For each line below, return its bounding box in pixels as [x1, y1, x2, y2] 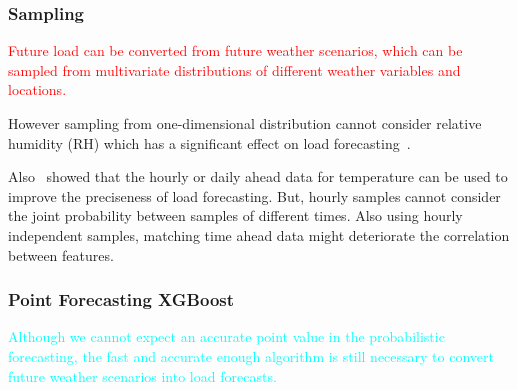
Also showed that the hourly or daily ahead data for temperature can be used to [8, 166, 508, 187]
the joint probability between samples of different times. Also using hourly [8, 205, 463, 226]
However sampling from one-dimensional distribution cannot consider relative [8, 113, 482, 133]
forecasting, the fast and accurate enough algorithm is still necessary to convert [8, 345, 494, 366]
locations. [8, 79, 67, 100]
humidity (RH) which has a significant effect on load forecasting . [8, 132, 411, 153]
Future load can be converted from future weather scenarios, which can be [8, 40, 463, 61]
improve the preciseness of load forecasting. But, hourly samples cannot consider [8, 185, 501, 206]
